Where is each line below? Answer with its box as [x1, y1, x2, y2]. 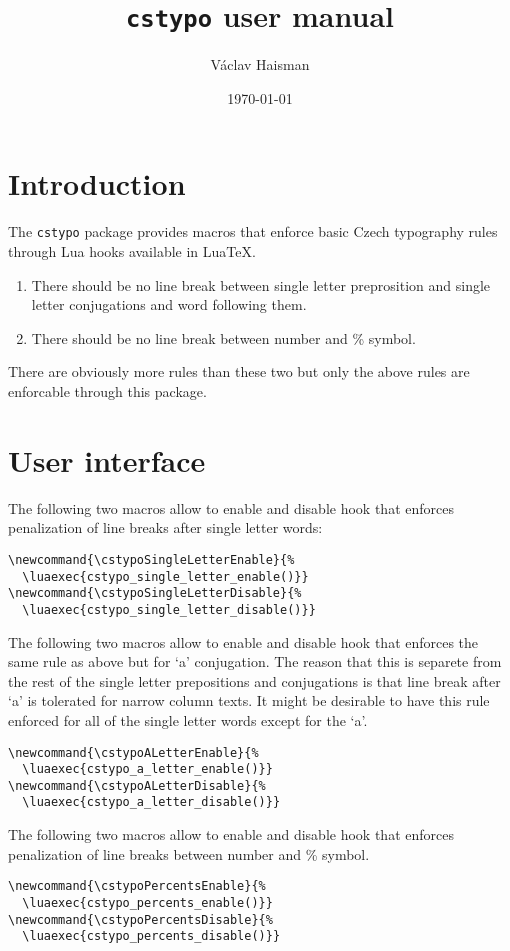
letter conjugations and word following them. [31, 294, 307, 315]
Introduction [8, 163, 186, 204]
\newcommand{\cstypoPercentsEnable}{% [8, 879, 266, 894]
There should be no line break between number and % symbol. [31, 327, 416, 348]
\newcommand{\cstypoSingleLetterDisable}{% [8, 586, 302, 601]
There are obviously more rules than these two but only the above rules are [8, 361, 470, 382]
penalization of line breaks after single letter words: [8, 517, 323, 538]
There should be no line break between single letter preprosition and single [31, 274, 491, 295]
